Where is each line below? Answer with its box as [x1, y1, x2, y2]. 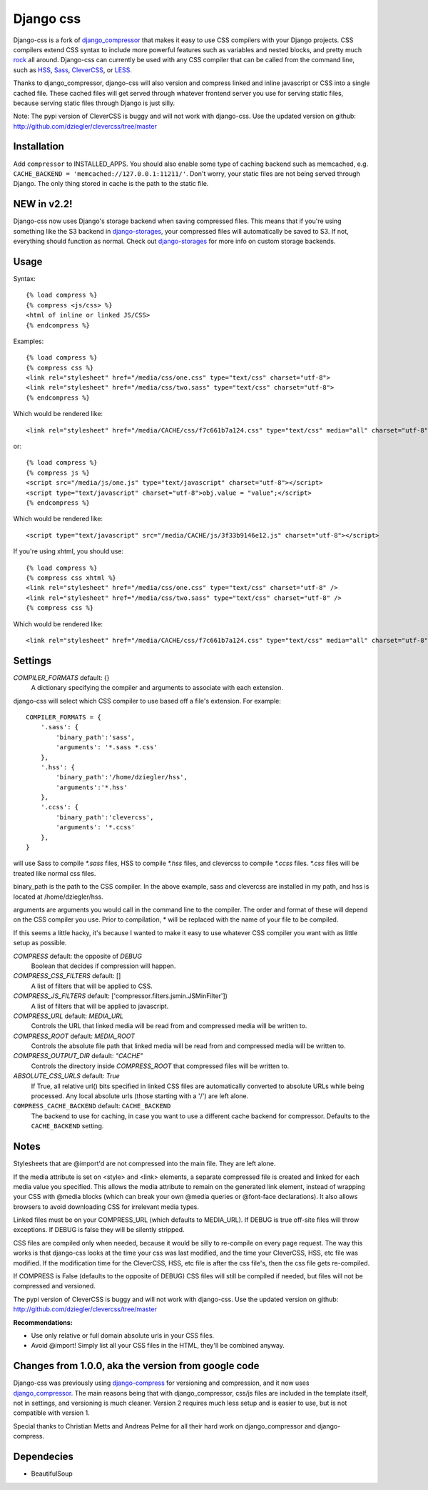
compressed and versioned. [13, 1282, 96, 1291]
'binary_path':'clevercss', [56, 813, 154, 822]
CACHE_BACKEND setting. [31, 1122, 104, 1130]
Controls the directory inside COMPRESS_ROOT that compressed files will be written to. [31, 1062, 290, 1070]
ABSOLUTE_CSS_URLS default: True [13, 1072, 121, 1080]
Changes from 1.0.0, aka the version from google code [13, 1360, 260, 1372]
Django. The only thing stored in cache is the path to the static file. [13, 179, 209, 188]
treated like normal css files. [13, 869, 96, 877]
